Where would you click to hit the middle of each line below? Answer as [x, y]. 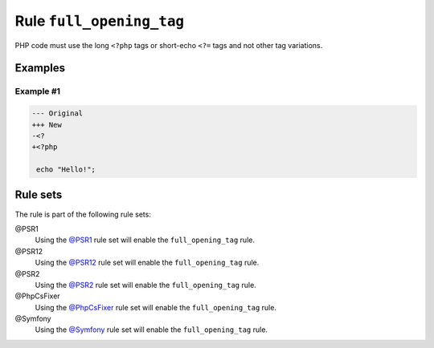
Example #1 [37, 91]
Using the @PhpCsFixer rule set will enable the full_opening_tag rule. [156, 307]
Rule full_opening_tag [100, 21]
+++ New [47, 125]
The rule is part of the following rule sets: [83, 214]
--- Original [57, 113]
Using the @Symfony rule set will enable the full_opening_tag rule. [151, 330]
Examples [40, 68]
